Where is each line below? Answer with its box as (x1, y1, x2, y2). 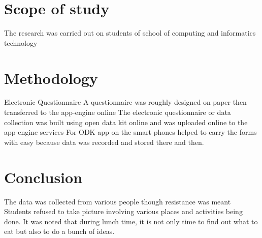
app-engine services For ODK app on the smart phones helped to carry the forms (4, 127, 257, 137)
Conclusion (4, 166, 83, 187)
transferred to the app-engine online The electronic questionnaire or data (4, 107, 231, 117)
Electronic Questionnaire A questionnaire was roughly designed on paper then (4, 97, 247, 107)
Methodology (4, 67, 98, 88)
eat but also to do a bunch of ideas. (4, 226, 115, 236)
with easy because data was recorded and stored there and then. (4, 136, 204, 147)
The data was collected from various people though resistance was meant (4, 196, 231, 206)
